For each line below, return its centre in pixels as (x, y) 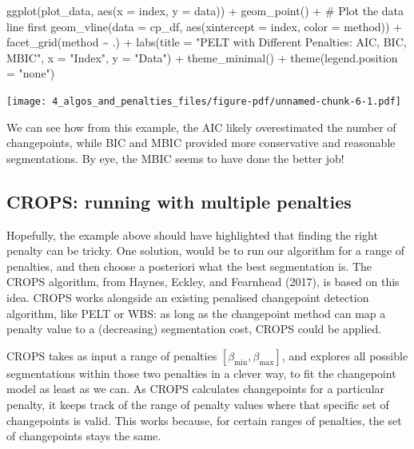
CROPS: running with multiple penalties (179, 201)
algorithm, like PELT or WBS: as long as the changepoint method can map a (196, 313)
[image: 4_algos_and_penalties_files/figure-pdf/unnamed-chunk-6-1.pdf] (204, 101)
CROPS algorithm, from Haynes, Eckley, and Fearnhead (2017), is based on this (203, 282)
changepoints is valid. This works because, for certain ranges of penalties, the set (204, 420)
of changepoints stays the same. (84, 436)
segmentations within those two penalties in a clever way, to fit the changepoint (201, 373)
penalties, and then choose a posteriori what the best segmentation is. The (189, 266)
